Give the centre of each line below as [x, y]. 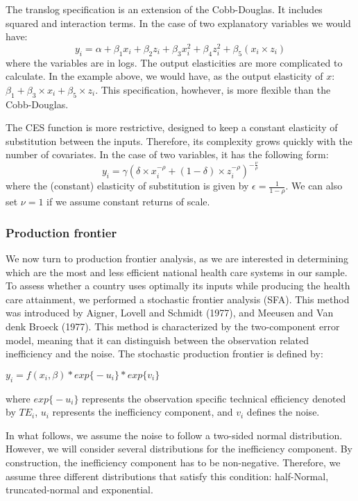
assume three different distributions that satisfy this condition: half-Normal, [167, 476]
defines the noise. [283, 412]
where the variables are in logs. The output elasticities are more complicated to [174, 62]
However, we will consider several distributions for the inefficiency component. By [179, 449]
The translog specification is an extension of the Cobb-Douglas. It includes [164, 9]
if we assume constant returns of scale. [128, 202]
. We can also [314, 186]
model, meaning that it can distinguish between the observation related [157, 340]
